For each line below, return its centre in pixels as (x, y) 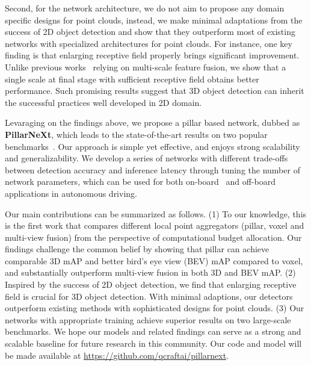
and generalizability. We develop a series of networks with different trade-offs (146, 158)
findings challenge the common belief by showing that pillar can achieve (137, 249)
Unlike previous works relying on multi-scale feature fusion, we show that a (146, 67)
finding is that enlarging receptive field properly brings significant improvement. (152, 55)
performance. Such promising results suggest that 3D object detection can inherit (155, 91)
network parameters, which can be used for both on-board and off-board (140, 181)
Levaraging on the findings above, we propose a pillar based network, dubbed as (152, 123)
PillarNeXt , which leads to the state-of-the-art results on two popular (136, 134)
